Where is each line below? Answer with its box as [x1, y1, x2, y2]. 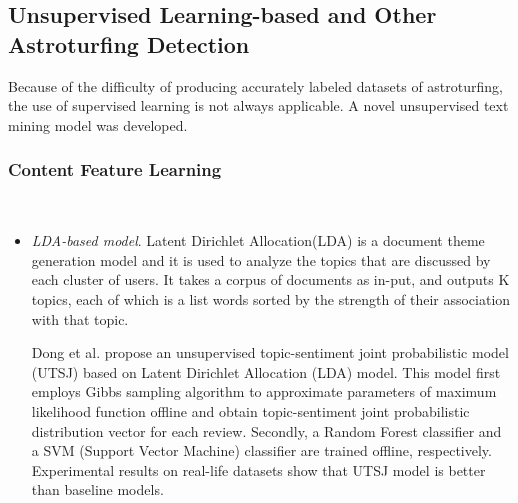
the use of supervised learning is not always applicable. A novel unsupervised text [8, 95, 509, 116]
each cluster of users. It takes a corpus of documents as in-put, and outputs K [31, 269, 510, 290]
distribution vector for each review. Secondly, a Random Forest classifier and [31, 420, 502, 441]
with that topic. [31, 308, 129, 329]
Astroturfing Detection [8, 28, 250, 59]
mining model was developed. [8, 114, 188, 135]
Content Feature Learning [8, 157, 222, 182]
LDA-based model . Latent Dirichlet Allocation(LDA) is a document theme [31, 230, 485, 251]
